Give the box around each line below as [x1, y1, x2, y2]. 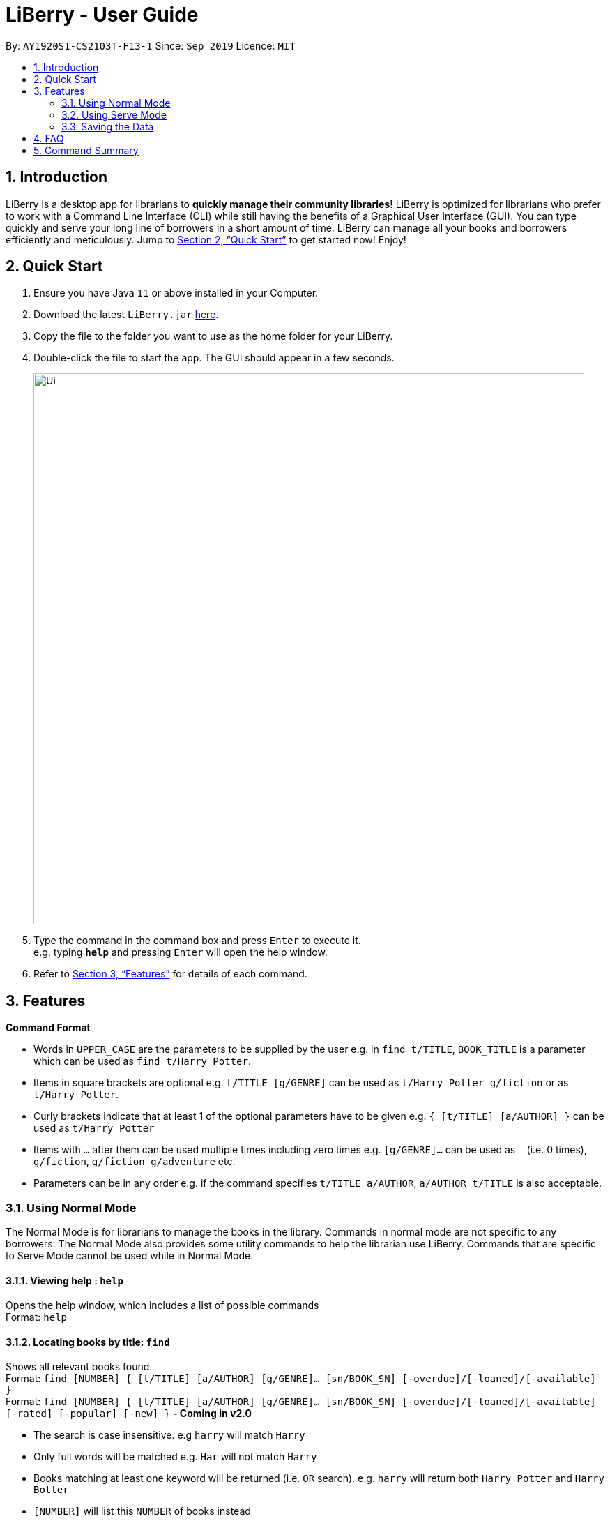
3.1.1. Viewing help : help [6, 1274, 123, 1287]
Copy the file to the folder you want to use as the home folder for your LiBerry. [33, 330, 393, 343]
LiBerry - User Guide [6, 3, 199, 27]
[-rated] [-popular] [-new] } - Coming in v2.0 [6, 1407, 252, 1420]
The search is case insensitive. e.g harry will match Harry [33, 1429, 305, 1441]
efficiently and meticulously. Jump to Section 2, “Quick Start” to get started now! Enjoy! [6, 233, 406, 246]
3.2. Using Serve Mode [61, 108, 167, 121]
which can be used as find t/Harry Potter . [33, 1055, 251, 1067]
